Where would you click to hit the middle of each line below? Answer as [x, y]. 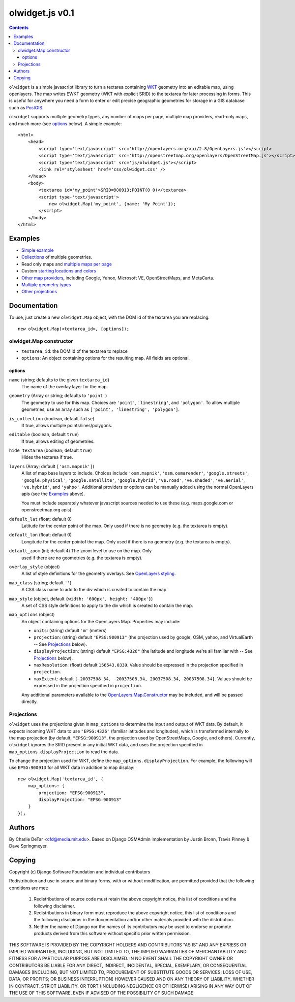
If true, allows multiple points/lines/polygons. [67, 425]
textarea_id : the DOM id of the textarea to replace [74, 351]
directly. [29, 701]
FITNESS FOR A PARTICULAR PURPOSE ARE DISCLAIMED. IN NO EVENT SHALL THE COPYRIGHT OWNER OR [121, 959]
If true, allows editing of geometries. [58, 441]
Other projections [39, 292]
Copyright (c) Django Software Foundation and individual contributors [80, 872]
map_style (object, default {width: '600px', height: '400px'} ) [81, 599]
